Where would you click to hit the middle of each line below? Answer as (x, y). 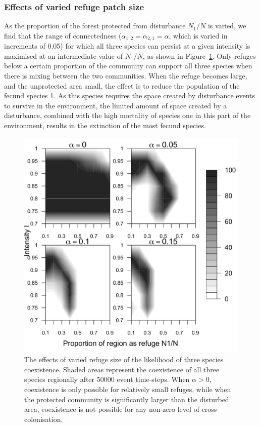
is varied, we (227, 26)
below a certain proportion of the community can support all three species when (128, 66)
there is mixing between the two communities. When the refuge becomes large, (126, 76)
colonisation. (44, 419)
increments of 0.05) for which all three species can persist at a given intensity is (127, 46)
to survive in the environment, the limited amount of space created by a (116, 105)
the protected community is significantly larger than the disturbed (127, 399)
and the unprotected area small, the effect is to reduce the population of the (122, 85)
